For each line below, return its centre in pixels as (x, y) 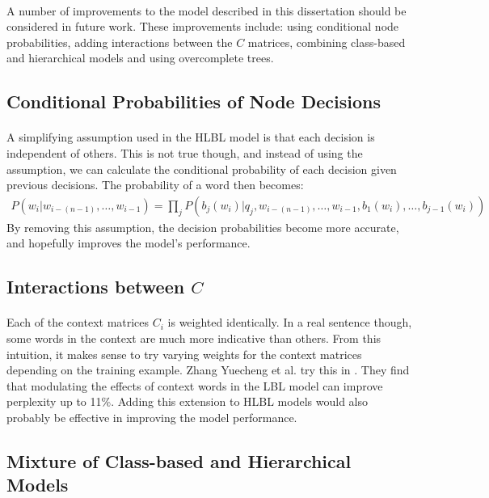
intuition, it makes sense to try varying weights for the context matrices (184, 354)
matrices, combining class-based (327, 42)
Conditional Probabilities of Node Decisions (194, 101)
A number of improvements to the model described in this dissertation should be (207, 10)
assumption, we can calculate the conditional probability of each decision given (202, 169)
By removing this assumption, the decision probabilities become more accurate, (203, 227)
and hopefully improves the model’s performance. (129, 243)
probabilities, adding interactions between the (120, 42)
